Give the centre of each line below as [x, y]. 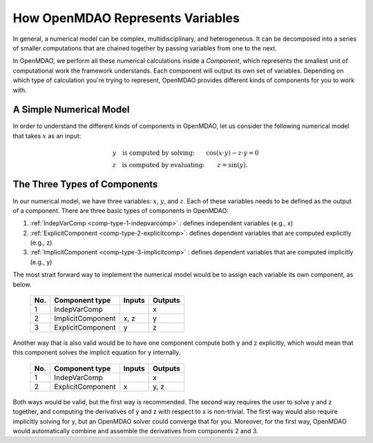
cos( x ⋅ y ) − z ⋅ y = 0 [232, 153]
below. [22, 284]
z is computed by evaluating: [159, 165]
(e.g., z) [41, 243]
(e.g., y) [41, 262]
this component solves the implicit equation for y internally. [97, 352]
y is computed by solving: [153, 153]
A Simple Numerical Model [71, 110]
